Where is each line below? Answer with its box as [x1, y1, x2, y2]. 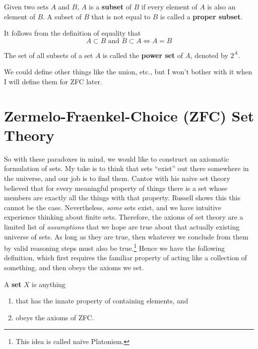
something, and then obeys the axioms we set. [4, 262, 144, 273]
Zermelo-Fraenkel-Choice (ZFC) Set [4, 105, 254, 125]
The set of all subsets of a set [4, 50, 93, 60]
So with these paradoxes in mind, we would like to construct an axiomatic [4, 153, 229, 164]
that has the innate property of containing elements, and [15, 295, 188, 306]
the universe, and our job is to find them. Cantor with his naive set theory [4, 173, 230, 183]
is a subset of [89, 1, 132, 11]
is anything [32, 279, 65, 289]
